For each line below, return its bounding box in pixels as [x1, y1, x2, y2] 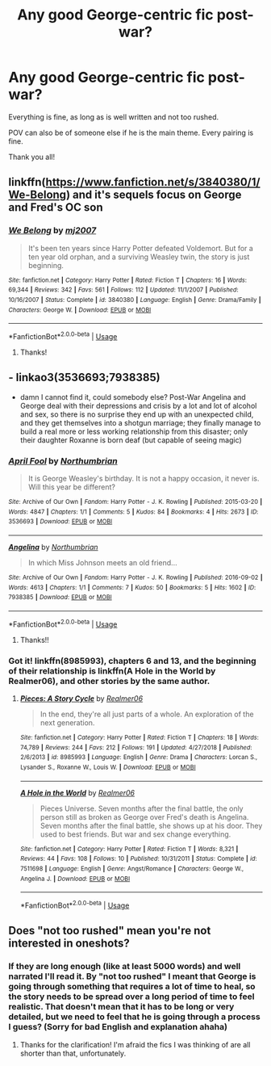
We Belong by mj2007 [8, 225, 97, 236]
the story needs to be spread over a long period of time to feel [8, 991, 255, 1002]
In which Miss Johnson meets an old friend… [27, 557, 177, 567]
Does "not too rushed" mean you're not [8, 924, 211, 938]
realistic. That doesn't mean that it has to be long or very [8, 1001, 235, 1013]
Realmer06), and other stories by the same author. [8, 675, 211, 686]
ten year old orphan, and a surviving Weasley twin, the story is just [27, 252, 250, 262]
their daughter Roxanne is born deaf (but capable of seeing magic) [19, 434, 242, 445]
